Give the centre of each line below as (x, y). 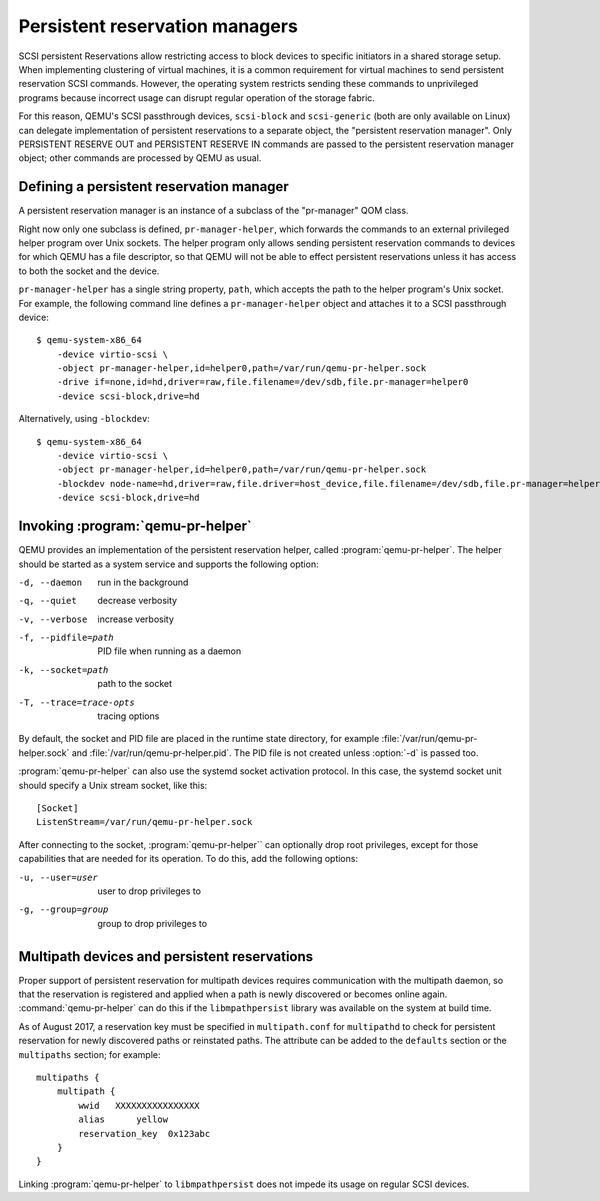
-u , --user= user (58, 877)
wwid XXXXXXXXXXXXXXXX (139, 1105)
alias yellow (123, 1119)
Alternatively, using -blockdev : (84, 419)
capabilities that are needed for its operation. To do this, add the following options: (188, 859)
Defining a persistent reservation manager (153, 186)
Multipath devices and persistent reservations (166, 956)
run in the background (143, 582)
